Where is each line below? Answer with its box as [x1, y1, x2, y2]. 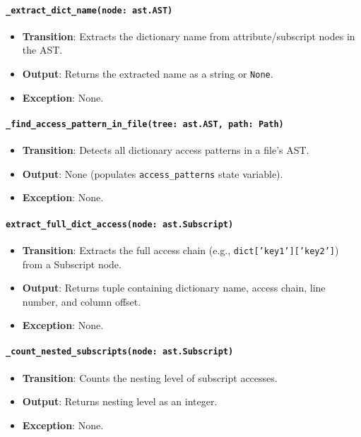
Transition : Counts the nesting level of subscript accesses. [22, 370, 278, 385]
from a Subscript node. [22, 256, 122, 271]
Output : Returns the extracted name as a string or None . [22, 66, 273, 81]
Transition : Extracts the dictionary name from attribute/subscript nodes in [22, 28, 355, 43]
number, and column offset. [22, 294, 141, 309]
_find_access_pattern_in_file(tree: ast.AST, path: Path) [6, 119, 284, 129]
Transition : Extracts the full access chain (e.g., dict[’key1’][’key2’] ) [22, 242, 339, 257]
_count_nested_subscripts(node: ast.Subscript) [6, 347, 234, 357]
